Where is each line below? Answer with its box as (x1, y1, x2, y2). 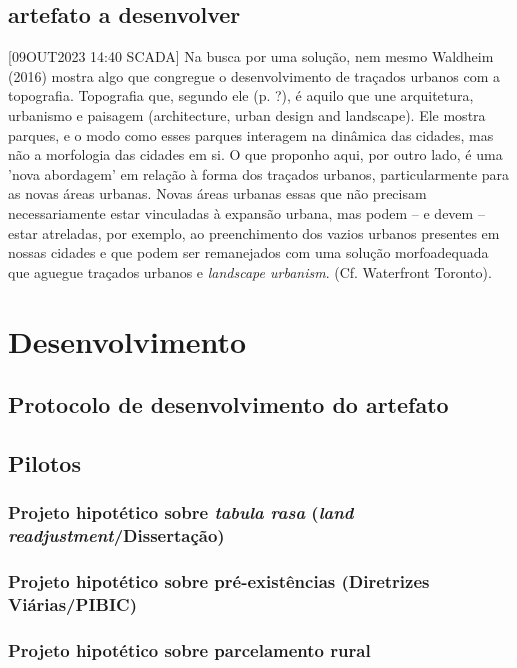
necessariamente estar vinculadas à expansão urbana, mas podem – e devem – (8, 202, 485, 223)
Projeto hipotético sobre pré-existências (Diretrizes (8, 568, 430, 593)
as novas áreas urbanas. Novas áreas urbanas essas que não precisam (8, 183, 427, 204)
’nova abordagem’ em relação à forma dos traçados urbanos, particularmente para (8, 163, 510, 184)
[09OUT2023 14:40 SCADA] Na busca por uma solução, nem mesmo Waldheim (8, 46, 494, 67)
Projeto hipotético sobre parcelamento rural (8, 637, 371, 662)
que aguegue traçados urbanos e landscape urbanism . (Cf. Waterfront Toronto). (8, 261, 492, 282)
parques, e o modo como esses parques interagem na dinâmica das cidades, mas (8, 124, 494, 145)
